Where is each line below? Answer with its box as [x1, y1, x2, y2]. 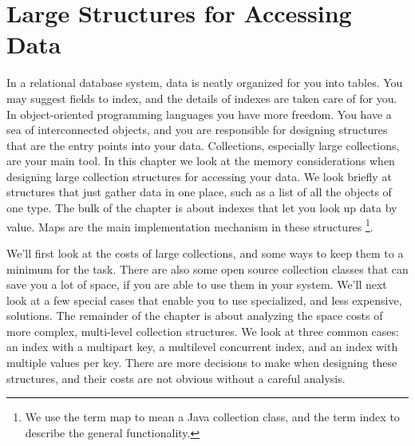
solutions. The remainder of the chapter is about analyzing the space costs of [6, 307, 383, 324]
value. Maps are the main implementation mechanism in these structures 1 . [6, 215, 373, 235]
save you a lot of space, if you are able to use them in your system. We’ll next [6, 276, 387, 293]
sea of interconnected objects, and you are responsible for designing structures [6, 121, 388, 138]
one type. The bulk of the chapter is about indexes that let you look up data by [6, 199, 397, 216]
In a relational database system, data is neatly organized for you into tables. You [6, 74, 403, 91]
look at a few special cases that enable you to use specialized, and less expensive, [6, 291, 402, 308]
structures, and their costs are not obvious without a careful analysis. [6, 369, 346, 386]
